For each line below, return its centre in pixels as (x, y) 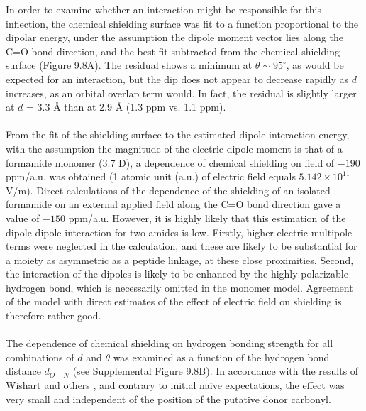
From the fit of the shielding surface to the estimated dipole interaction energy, (178, 135)
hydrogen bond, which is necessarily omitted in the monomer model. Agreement (179, 287)
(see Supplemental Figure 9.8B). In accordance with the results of (216, 371)
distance (23, 371)
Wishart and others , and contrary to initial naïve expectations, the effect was (175, 385)
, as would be (315, 65)
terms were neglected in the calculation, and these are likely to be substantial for (182, 246)
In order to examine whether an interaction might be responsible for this (163, 9)
